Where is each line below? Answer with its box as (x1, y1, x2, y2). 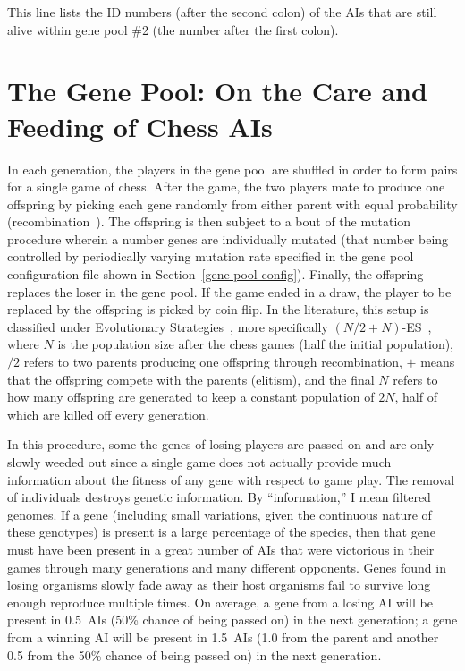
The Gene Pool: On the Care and (7, 72, 427, 109)
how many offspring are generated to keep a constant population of (7, 387, 375, 406)
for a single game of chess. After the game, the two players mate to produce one (7, 177, 445, 196)
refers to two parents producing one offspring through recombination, (23, 352, 402, 371)
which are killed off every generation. (7, 404, 209, 423)
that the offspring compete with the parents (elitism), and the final (7, 369, 375, 388)
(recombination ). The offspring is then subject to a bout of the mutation (7, 212, 411, 231)
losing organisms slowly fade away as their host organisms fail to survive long (7, 575, 431, 594)
